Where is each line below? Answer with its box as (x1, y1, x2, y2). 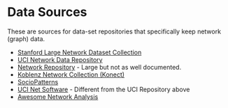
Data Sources (7, 4, 87, 20)
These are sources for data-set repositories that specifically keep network (7, 27, 222, 36)
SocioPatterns (17, 77, 59, 86)
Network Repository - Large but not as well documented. (17, 63, 182, 71)
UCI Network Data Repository (17, 55, 103, 63)
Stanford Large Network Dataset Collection (17, 48, 142, 56)
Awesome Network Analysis (17, 92, 99, 101)
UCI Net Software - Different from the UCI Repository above (17, 85, 190, 93)
